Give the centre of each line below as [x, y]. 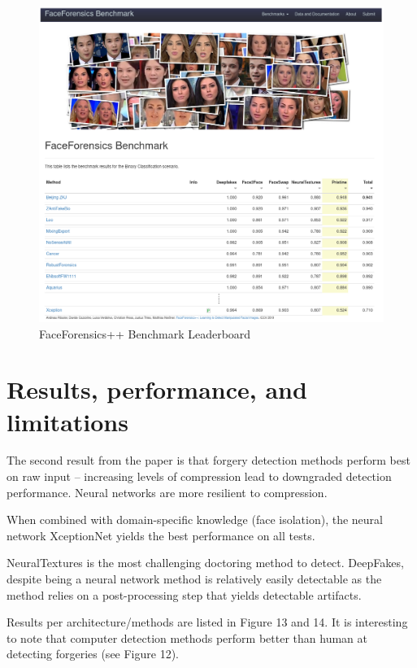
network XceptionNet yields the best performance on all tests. [161, 535]
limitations [67, 421]
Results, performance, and [157, 389]
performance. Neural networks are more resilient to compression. [167, 492]
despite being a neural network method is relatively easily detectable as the [194, 579]
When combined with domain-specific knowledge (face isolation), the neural [195, 520]
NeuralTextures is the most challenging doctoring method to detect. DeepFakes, [205, 563]
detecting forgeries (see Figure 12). [93, 654]
